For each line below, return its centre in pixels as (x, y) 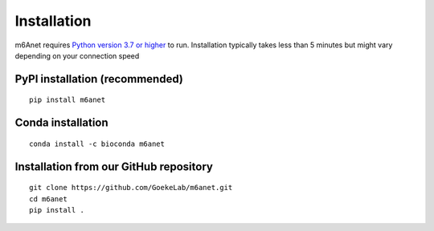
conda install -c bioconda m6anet (97, 144)
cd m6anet (48, 199)
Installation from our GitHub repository (114, 166)
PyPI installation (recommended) (99, 79)
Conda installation (61, 123)
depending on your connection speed (77, 55)
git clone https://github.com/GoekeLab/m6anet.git (131, 188)
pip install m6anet (68, 100)
